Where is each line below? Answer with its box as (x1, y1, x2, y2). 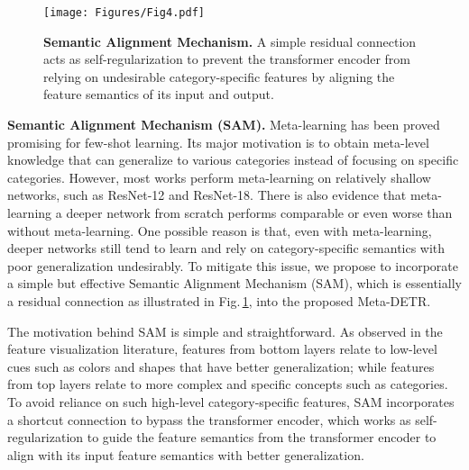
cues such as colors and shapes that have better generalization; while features (7, 357, 435, 375)
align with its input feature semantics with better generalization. (7, 445, 364, 464)
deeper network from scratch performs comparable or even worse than (66, 203, 453, 221)
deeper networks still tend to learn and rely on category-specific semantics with (7, 239, 446, 258)
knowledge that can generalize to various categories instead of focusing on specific (7, 150, 459, 169)
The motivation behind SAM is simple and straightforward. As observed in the (7, 321, 443, 340)
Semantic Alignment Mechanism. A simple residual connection (43, 32, 417, 50)
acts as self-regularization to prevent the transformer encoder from (43, 50, 410, 68)
